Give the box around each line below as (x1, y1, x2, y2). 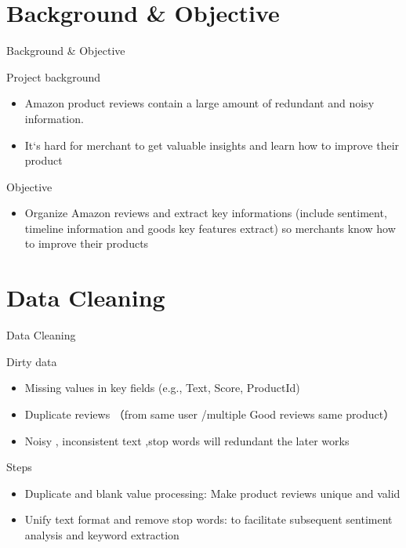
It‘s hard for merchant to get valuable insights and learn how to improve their (24, 136, 400, 153)
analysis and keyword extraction (24, 526, 179, 543)
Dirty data (6, 353, 57, 369)
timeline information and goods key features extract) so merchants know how (24, 220, 396, 236)
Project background (6, 68, 101, 85)
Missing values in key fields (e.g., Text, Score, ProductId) (24, 379, 300, 396)
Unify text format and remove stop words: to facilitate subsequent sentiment (24, 511, 393, 528)
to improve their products (24, 235, 149, 252)
